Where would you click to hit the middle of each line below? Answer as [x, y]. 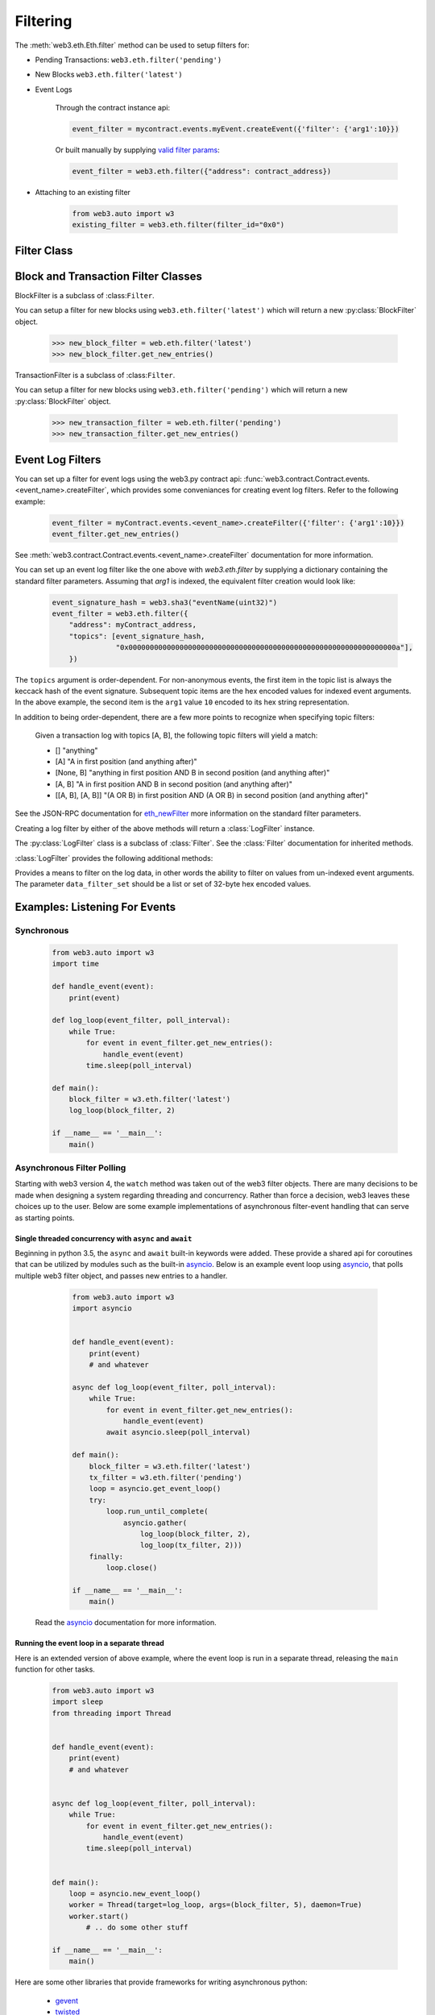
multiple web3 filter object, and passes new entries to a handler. [121, 1275]
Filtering [43, 21]
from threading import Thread [112, 1713]
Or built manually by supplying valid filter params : [138, 150]
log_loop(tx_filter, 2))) [191, 1545]
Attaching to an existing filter [83, 193]
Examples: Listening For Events [95, 907]
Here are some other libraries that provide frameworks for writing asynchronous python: [161, 1982]
